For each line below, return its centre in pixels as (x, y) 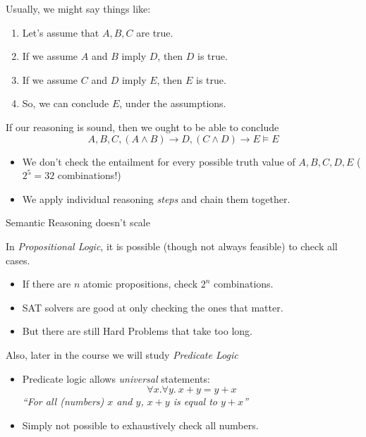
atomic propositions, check (141, 284)
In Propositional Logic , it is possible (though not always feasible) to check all (172, 246)
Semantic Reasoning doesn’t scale (78, 222)
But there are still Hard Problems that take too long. (137, 331)
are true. (155, 32)
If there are (47, 284)
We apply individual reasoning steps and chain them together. (156, 198)
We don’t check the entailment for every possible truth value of (159, 161)
